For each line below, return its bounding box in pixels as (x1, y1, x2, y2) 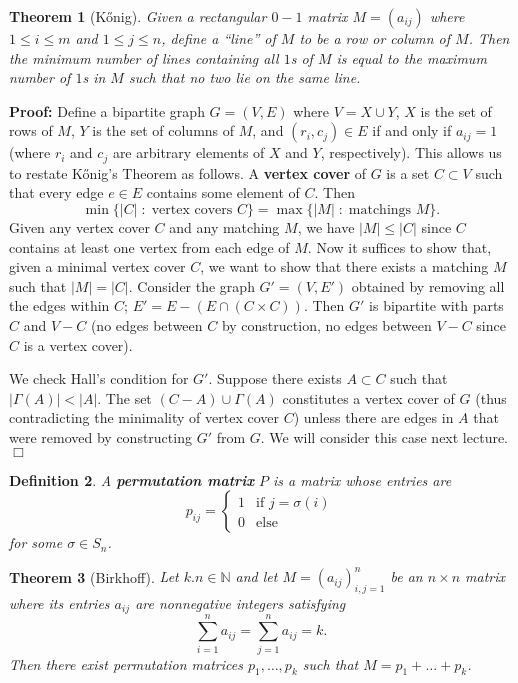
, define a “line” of (161, 28, 276, 48)
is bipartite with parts (369, 295, 504, 316)
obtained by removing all (351, 275, 505, 296)
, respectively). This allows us (320, 142, 502, 163)
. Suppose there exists (208, 368, 342, 389)
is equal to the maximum (336, 47, 487, 68)
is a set (386, 162, 430, 183)
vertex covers (151, 203, 233, 218)
